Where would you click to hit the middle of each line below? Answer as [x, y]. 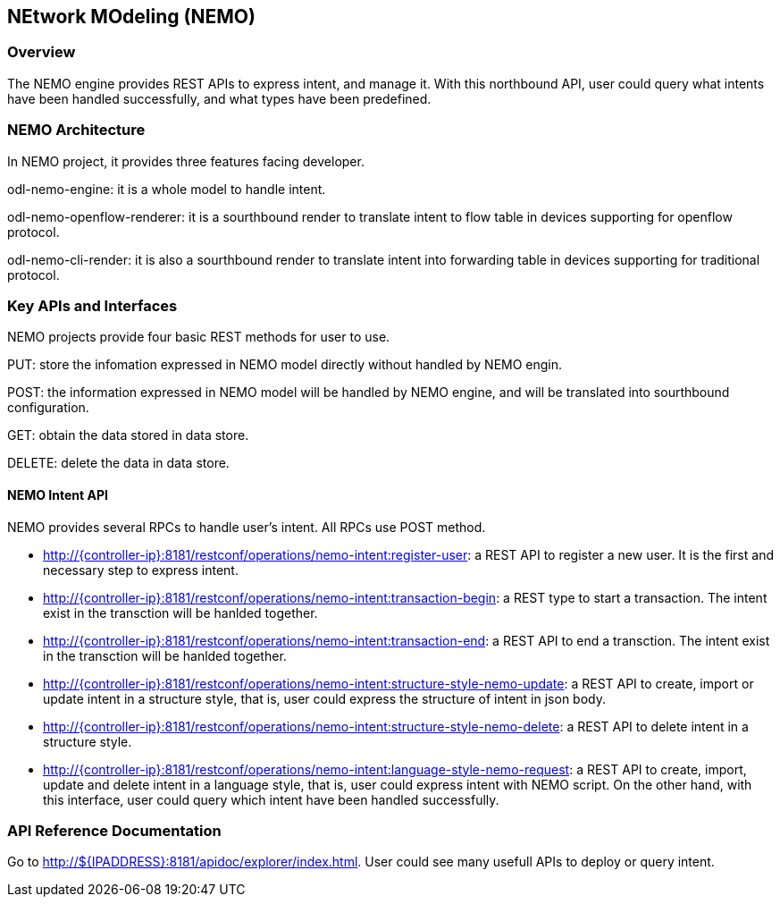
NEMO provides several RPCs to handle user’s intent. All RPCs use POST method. [247, 527]
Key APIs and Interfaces [92, 305]
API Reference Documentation [114, 830]
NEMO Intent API [58, 494]
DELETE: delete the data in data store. [118, 463]
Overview [42, 52]
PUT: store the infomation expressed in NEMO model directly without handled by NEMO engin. [285, 365]
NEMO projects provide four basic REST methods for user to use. [199, 337]
